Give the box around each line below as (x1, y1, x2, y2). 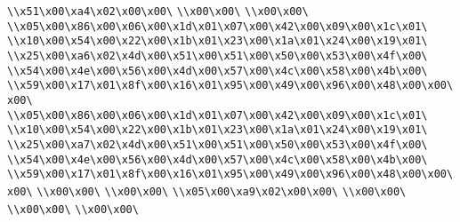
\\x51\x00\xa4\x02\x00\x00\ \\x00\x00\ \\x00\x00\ (7, 5, 309, 18)
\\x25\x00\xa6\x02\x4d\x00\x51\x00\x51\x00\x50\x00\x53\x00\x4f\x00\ (7, 49, 428, 62)
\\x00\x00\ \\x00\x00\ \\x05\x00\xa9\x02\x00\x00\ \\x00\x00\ (36, 185, 407, 198)
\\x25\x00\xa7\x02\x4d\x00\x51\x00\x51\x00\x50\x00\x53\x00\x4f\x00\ (7, 138, 428, 151)
